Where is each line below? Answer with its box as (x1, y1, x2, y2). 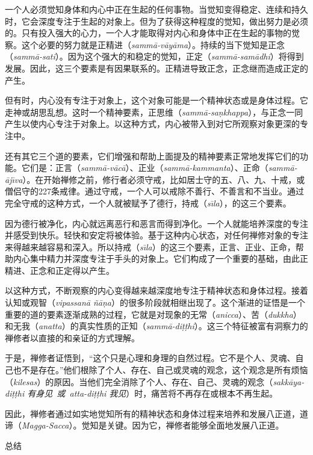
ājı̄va (5, 173, 23, 185)
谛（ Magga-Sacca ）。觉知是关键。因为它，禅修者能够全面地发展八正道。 (5, 419, 284, 432)
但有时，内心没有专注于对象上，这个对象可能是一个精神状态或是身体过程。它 (5, 94, 308, 107)
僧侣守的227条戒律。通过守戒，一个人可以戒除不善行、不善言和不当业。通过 (5, 185, 304, 197)
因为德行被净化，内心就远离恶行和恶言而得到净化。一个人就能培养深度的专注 (5, 217, 308, 229)
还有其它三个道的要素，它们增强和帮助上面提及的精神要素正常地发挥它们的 (5, 149, 300, 162)
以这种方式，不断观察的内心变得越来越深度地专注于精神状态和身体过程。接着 (5, 284, 308, 297)
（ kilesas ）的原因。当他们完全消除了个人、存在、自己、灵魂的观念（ (5, 375, 273, 388)
